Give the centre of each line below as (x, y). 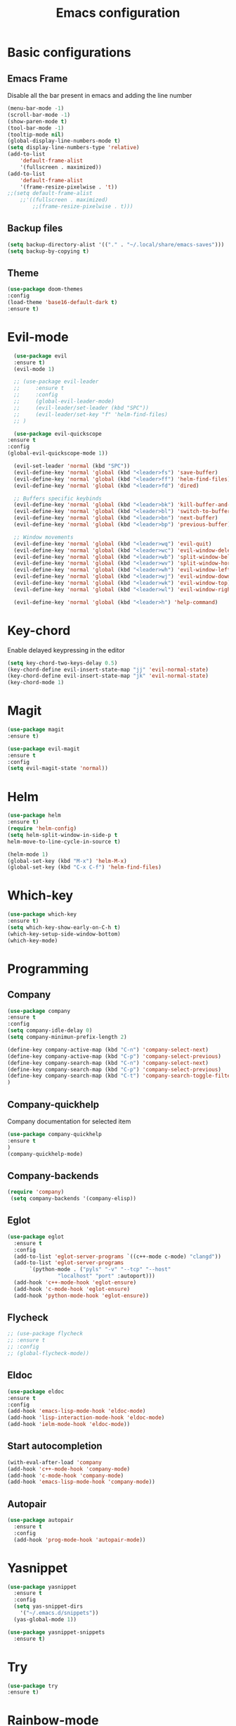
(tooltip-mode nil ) (36, 134)
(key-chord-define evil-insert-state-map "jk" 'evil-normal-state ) (108, 676)
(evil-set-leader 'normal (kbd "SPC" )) (72, 466)
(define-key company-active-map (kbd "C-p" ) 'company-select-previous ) (114, 1056)
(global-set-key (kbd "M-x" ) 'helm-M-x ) (67, 861)
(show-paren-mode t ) (38, 121)
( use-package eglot (36, 1237)
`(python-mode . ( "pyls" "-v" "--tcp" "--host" (100, 1270)
